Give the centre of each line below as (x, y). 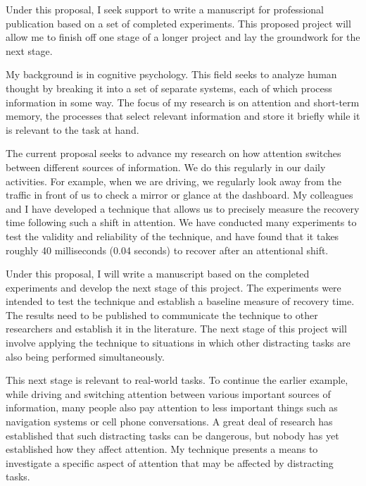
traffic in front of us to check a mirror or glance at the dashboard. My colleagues (179, 195)
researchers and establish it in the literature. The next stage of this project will (176, 329)
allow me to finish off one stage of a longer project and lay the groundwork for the (183, 37)
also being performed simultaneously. (85, 356)
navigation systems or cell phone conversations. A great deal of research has (169, 422)
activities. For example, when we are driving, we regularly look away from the (173, 181)
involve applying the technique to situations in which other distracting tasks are (178, 343)
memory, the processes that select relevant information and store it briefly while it (183, 116)
